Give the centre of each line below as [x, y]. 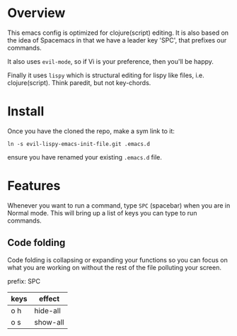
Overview [36, 13]
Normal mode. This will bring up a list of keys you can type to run [102, 213]
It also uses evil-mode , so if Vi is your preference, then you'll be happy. [111, 61]
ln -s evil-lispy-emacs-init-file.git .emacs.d [79, 144]
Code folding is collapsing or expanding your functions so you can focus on [117, 259]
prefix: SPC [24, 281]
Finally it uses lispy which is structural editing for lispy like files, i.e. [106, 75]
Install [26, 112]
